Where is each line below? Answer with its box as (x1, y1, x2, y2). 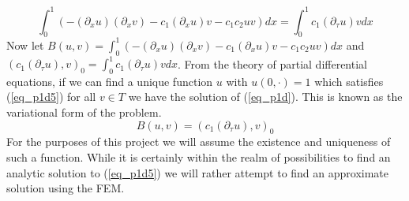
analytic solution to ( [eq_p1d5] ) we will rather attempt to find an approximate (6, 164, 389, 181)
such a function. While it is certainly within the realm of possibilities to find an (6, 149, 391, 166)
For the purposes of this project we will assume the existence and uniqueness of (6, 133, 391, 150)
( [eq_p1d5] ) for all (6, 88, 96, 105)
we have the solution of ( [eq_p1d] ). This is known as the (128, 88, 403, 105)
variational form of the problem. (6, 104, 162, 121)
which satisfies (314, 73, 384, 89)
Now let (6, 36, 44, 53)
